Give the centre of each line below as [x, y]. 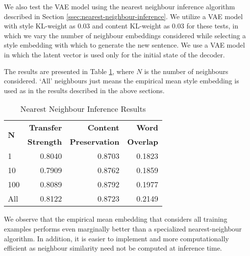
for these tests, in [212, 26]
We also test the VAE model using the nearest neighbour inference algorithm [120, 6]
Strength [45, 142]
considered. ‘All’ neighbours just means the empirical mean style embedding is [122, 81]
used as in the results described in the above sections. [84, 90]
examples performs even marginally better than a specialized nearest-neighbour [123, 228]
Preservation [95, 142]
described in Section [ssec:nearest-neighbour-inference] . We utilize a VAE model [124, 16]
